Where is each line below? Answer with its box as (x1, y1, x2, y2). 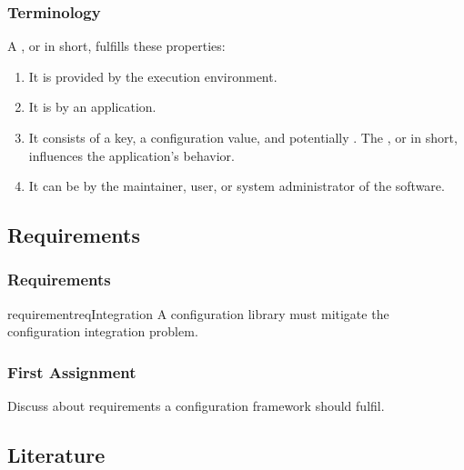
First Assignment (7, 360, 136, 383)
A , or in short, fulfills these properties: (7, 36, 226, 55)
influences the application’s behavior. (28, 145, 235, 165)
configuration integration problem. (7, 322, 198, 341)
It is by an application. (28, 97, 156, 116)
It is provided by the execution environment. (28, 66, 277, 85)
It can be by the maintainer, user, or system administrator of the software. (28, 176, 445, 195)
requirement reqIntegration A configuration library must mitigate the (7, 304, 389, 323)
